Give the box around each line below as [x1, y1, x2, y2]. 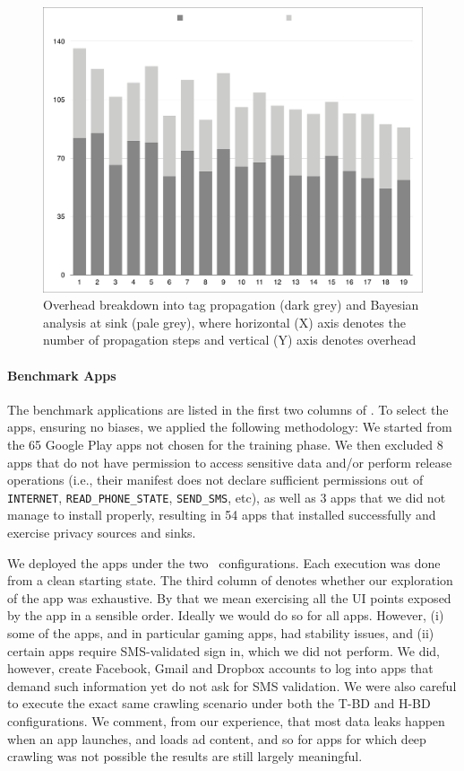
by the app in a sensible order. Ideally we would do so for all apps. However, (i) [7, 606, 444, 625]
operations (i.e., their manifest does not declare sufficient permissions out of [7, 470, 424, 489]
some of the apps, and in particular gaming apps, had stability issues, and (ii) [7, 623, 434, 642]
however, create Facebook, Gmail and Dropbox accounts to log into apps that [7, 659, 434, 678]
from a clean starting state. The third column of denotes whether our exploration [7, 571, 453, 590]
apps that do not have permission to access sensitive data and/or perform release [7, 452, 452, 471]
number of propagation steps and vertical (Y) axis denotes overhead [43, 330, 417, 349]
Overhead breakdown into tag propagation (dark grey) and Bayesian [43, 295, 419, 314]
